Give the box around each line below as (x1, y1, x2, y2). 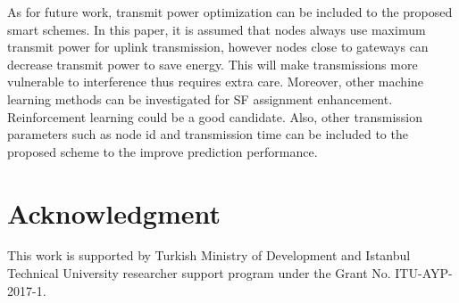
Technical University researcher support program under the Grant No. (7, 264, 391, 283)
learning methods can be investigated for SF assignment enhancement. (7, 89, 393, 108)
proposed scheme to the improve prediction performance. (7, 142, 318, 160)
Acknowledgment (7, 194, 221, 231)
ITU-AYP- (395, 264, 453, 283)
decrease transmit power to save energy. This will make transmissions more (7, 54, 418, 73)
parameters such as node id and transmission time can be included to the (7, 125, 408, 143)
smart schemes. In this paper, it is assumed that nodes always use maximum (7, 20, 426, 38)
